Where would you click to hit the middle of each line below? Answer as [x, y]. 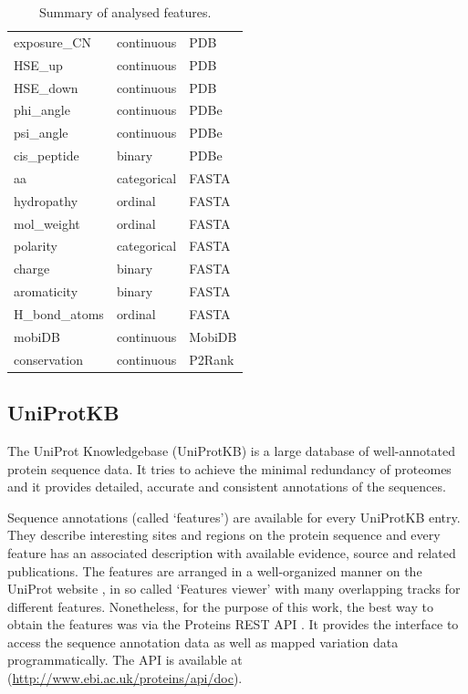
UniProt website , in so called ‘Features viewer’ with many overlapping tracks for [234, 589]
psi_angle [41, 133]
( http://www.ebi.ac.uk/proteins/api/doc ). [125, 678]
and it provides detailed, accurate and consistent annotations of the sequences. [227, 487]
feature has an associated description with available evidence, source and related [232, 552]
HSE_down [46, 87]
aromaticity [46, 291]
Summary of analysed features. [125, 12]
